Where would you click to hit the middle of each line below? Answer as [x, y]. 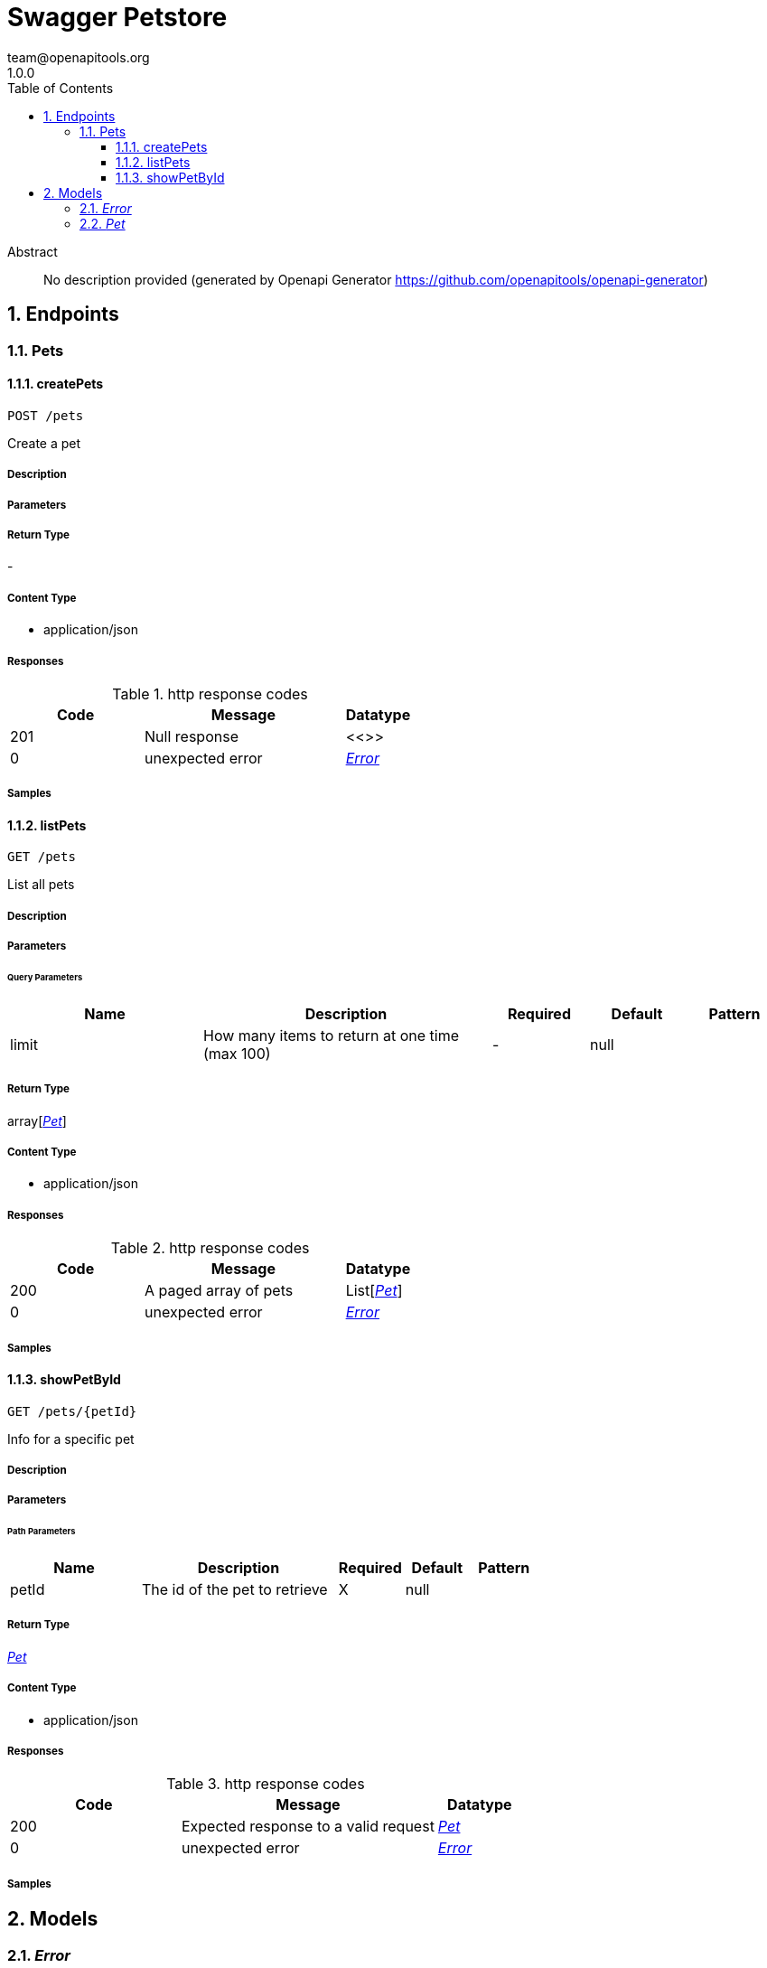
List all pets [41, 885]
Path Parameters [42, 1532]
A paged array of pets [219, 1291]
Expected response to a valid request [308, 1827]
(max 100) [237, 1053]
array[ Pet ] [37, 1120]
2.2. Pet [103, 223]
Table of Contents [61, 88]
